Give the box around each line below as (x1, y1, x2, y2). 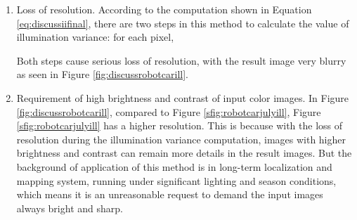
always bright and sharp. (16, 200, 123, 215)
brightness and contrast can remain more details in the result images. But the (16, 145, 352, 160)
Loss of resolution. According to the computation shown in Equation (16, 2, 312, 16)
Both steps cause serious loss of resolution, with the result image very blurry (16, 53, 346, 67)
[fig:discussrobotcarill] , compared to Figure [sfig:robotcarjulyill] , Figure (16, 104, 321, 119)
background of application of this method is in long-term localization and (16, 159, 332, 174)
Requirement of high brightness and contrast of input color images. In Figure (16, 90, 349, 105)
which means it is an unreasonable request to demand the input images (16, 187, 323, 202)
